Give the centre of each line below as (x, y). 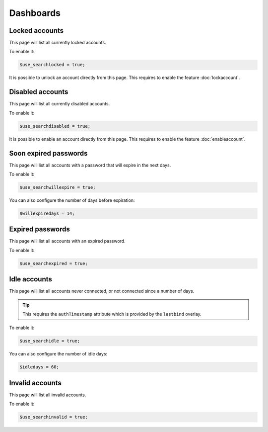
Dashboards (35, 13)
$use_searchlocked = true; (52, 65)
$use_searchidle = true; (50, 341)
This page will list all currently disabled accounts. (60, 104)
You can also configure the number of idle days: (58, 354)
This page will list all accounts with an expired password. (67, 241)
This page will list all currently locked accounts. (58, 43)
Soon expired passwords (48, 153)
